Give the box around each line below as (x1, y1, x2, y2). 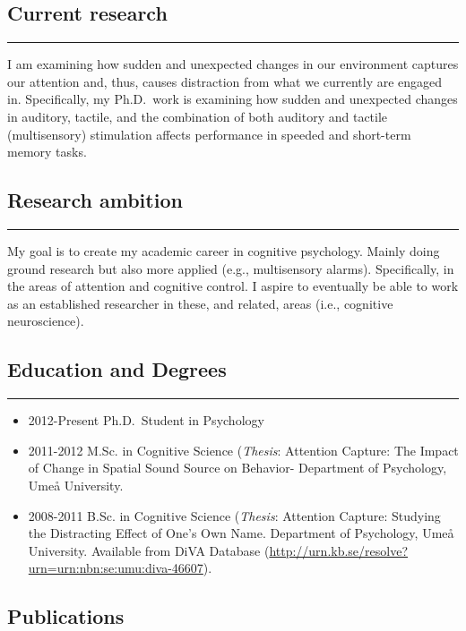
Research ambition (7, 186, 183, 214)
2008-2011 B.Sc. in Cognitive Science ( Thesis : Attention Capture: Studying (28, 506, 441, 524)
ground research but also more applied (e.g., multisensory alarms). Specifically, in (7, 259, 454, 277)
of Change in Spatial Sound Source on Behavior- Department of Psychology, (28, 458, 447, 477)
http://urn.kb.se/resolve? (269, 541, 409, 559)
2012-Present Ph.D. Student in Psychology (28, 411, 264, 430)
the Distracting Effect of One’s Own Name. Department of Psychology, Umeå (28, 524, 454, 542)
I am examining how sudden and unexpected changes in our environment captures (7, 55, 459, 73)
